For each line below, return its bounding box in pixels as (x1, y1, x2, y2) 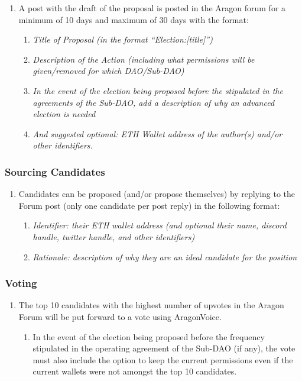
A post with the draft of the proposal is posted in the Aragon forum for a (18, 2, 286, 14)
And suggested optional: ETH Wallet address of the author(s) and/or (33, 127, 282, 140)
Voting (5, 276, 37, 290)
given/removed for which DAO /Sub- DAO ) (33, 64, 184, 77)
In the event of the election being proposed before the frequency (33, 330, 265, 343)
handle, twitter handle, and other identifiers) (33, 230, 195, 243)
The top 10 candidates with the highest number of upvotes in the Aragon (18, 299, 284, 311)
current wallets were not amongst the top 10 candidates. (33, 365, 237, 377)
